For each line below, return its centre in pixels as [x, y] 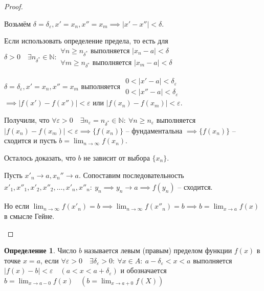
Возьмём [18, 23]
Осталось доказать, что [40, 157]
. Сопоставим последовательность [131, 175]
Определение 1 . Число [40, 250]
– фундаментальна [154, 130]
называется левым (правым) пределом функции [158, 250]
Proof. [14, 6]
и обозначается [144, 270]
